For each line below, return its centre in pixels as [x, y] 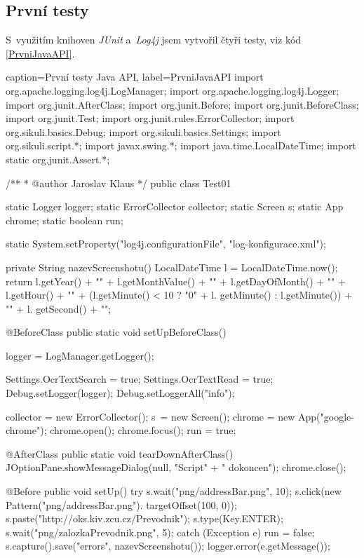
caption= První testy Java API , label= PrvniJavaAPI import [135, 77]
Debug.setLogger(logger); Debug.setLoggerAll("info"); [120, 393]
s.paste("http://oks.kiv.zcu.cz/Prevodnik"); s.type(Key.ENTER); [144, 518]
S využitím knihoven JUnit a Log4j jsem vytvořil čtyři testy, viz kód [154, 40]
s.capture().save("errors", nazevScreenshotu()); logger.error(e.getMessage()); [168, 546]
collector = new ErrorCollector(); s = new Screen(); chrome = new [150, 416]
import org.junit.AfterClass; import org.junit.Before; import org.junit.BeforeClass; [182, 104]
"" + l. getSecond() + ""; [59, 308]
